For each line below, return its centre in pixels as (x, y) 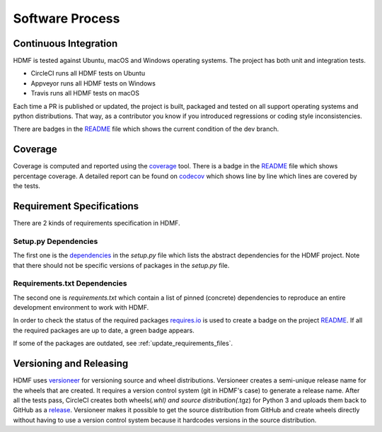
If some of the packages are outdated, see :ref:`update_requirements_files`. (123, 344)
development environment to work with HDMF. (81, 308)
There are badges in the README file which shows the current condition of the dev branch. (146, 129)
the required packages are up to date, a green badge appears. (104, 330)
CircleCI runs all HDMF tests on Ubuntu (88, 74)
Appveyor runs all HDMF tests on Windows (93, 83)
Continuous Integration (65, 43)
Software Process (66, 18)
